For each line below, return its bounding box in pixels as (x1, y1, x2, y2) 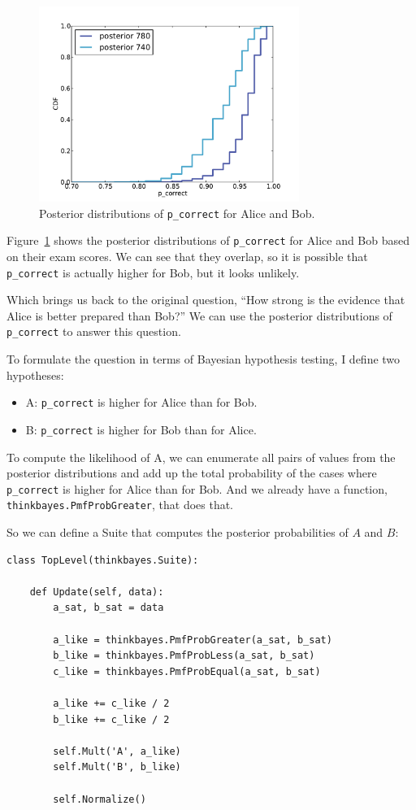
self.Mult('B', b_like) (53, 761, 181, 773)
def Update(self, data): (29, 586, 164, 598)
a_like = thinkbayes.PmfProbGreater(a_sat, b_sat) (53, 634, 332, 646)
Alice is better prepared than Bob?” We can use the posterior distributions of (6, 307, 392, 324)
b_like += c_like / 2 (53, 713, 170, 725)
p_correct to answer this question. (6, 323, 181, 340)
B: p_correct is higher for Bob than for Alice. (25, 420, 257, 438)
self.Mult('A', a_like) (53, 745, 181, 757)
